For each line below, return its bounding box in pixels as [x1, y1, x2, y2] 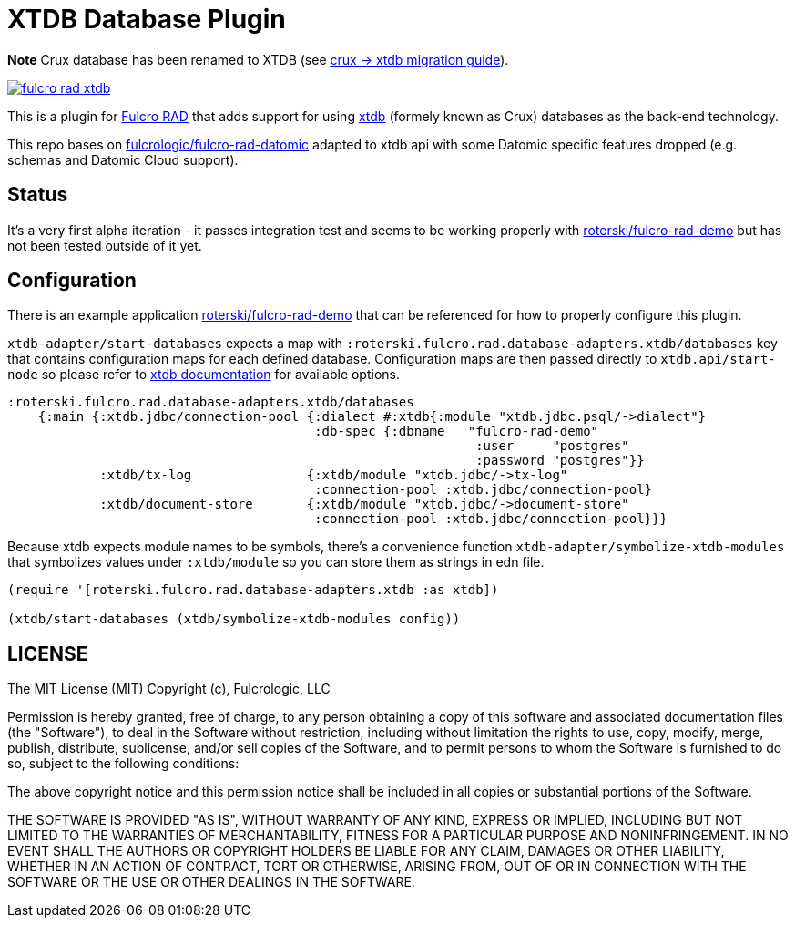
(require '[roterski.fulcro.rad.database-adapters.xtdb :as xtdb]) [7, 582, 499, 598]
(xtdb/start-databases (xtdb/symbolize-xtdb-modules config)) [7, 612, 461, 627]
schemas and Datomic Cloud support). [7, 151, 239, 168]
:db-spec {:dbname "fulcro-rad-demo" [314, 424, 599, 439]
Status [7, 183, 68, 207]
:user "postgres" [475, 438, 629, 454]
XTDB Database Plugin [7, 4, 286, 35]
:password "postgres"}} [475, 453, 645, 468]
